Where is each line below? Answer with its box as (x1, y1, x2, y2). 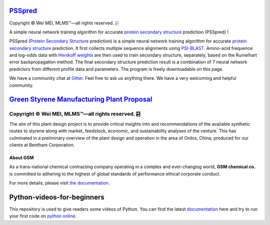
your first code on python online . (9, 213, 77, 219)
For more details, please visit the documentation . (9, 180, 110, 186)
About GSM (9, 155, 34, 161)
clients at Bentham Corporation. (9, 142, 75, 148)
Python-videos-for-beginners (9, 193, 104, 202)
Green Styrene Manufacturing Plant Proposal (9, 95, 152, 104)
